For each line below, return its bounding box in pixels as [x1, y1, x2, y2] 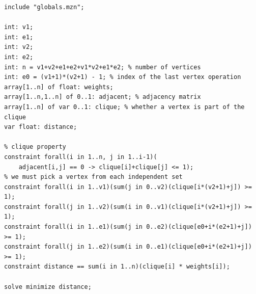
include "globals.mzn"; [4, 4, 84, 11]
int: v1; [4, 23, 34, 31]
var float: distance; [4, 123, 77, 131]
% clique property [4, 143, 66, 151]
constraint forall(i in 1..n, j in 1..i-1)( [4, 153, 157, 161]
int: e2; [4, 53, 34, 61]
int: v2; [4, 43, 34, 51]
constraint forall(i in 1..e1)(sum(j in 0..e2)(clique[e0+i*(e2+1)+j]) [4, 223, 252, 231]
